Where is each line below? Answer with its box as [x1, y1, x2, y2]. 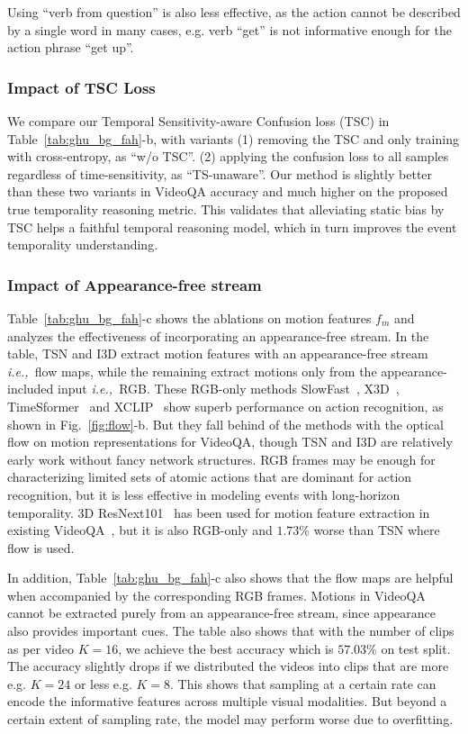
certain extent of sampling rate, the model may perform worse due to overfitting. [7, 710, 454, 729]
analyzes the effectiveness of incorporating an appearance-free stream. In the [7, 326, 429, 345]
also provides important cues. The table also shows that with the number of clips [7, 621, 454, 640]
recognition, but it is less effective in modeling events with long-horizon [7, 485, 400, 503]
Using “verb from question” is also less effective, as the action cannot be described [7, 3, 461, 21]
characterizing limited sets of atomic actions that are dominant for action [7, 467, 412, 486]
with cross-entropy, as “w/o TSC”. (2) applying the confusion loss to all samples [7, 147, 449, 166]
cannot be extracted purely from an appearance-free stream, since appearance [7, 603, 436, 622]
